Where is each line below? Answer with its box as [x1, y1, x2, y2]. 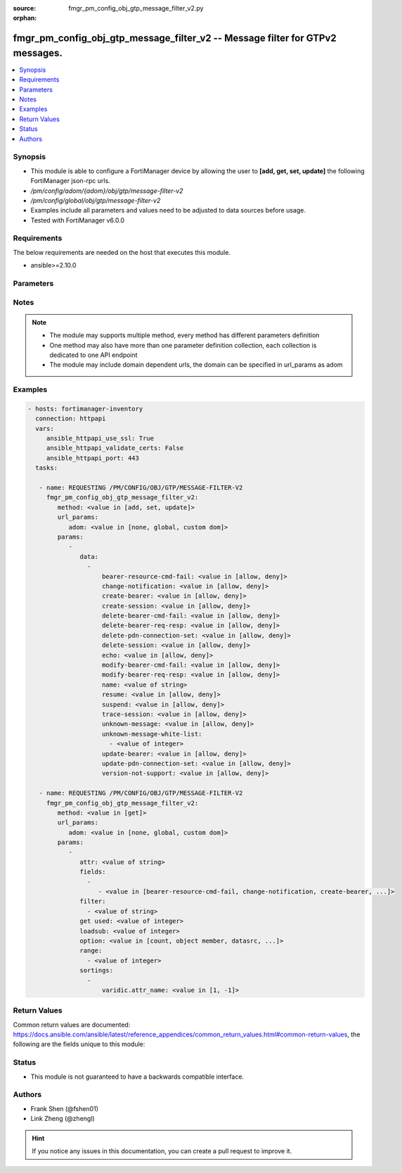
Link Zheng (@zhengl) [30, 1115, 95, 1123]
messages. [13, 46, 63, 59]
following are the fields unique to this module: [13, 1040, 145, 1048]
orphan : [13, 14, 37, 23]
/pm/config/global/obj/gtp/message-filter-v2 [30, 196, 161, 204]
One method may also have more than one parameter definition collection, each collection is [49, 341, 317, 349]
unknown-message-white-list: [102, 729, 202, 738]
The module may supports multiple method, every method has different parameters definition [49, 331, 320, 339]
